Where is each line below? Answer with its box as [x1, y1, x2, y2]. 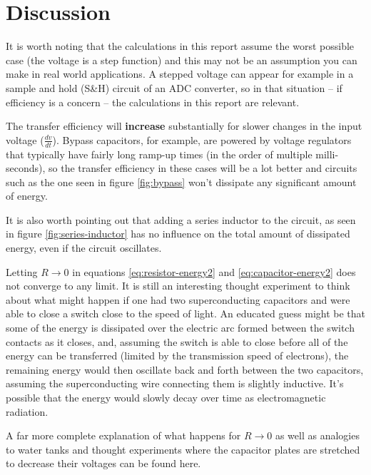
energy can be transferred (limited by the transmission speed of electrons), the [6, 348, 349, 363]
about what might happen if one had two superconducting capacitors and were [6, 292, 350, 307]
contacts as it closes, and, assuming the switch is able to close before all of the [6, 334, 348, 349]
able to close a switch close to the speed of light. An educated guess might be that [6, 306, 365, 321]
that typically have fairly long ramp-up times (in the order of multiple [6, 146, 312, 161]
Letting [6, 264, 38, 279]
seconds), [6, 160, 46, 175]
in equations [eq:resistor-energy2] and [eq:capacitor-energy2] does [72, 264, 356, 279]
